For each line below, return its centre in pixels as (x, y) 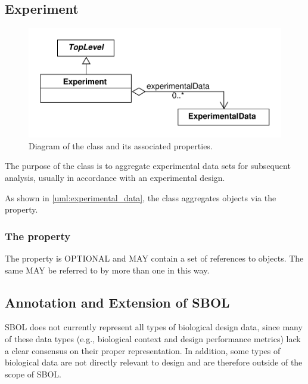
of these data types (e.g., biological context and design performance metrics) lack (153, 339)
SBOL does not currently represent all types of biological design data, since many (154, 327)
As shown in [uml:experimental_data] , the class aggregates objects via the (141, 197)
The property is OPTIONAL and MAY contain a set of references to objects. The (154, 258)
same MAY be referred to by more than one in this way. (107, 270)
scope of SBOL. (33, 374)
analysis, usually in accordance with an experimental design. (115, 178)
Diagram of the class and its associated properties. (121, 145)
